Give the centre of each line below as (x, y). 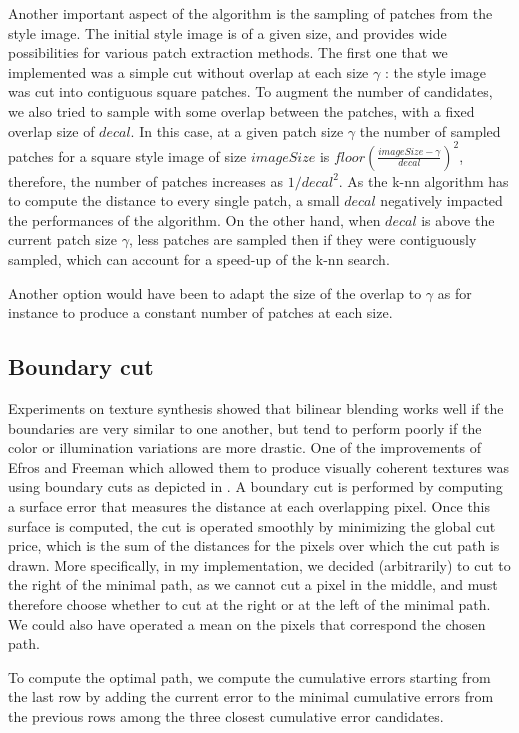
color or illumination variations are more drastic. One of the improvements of (245, 447)
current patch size (63, 239)
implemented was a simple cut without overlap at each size (188, 71)
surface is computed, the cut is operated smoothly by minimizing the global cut (252, 525)
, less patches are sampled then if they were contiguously (302, 239)
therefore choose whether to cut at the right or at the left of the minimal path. (249, 603)
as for (454, 292)
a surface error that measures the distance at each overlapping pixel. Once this (249, 505)
